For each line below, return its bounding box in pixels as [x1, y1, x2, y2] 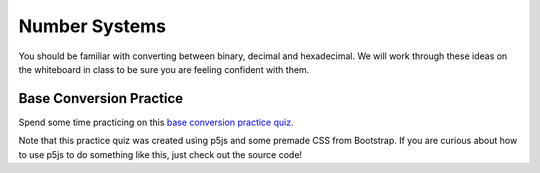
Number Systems [18, 15, 167, 37]
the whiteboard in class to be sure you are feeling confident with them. [18, 63, 310, 75]
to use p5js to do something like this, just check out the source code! [18, 148, 303, 160]
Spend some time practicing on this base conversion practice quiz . [18, 116, 294, 128]
